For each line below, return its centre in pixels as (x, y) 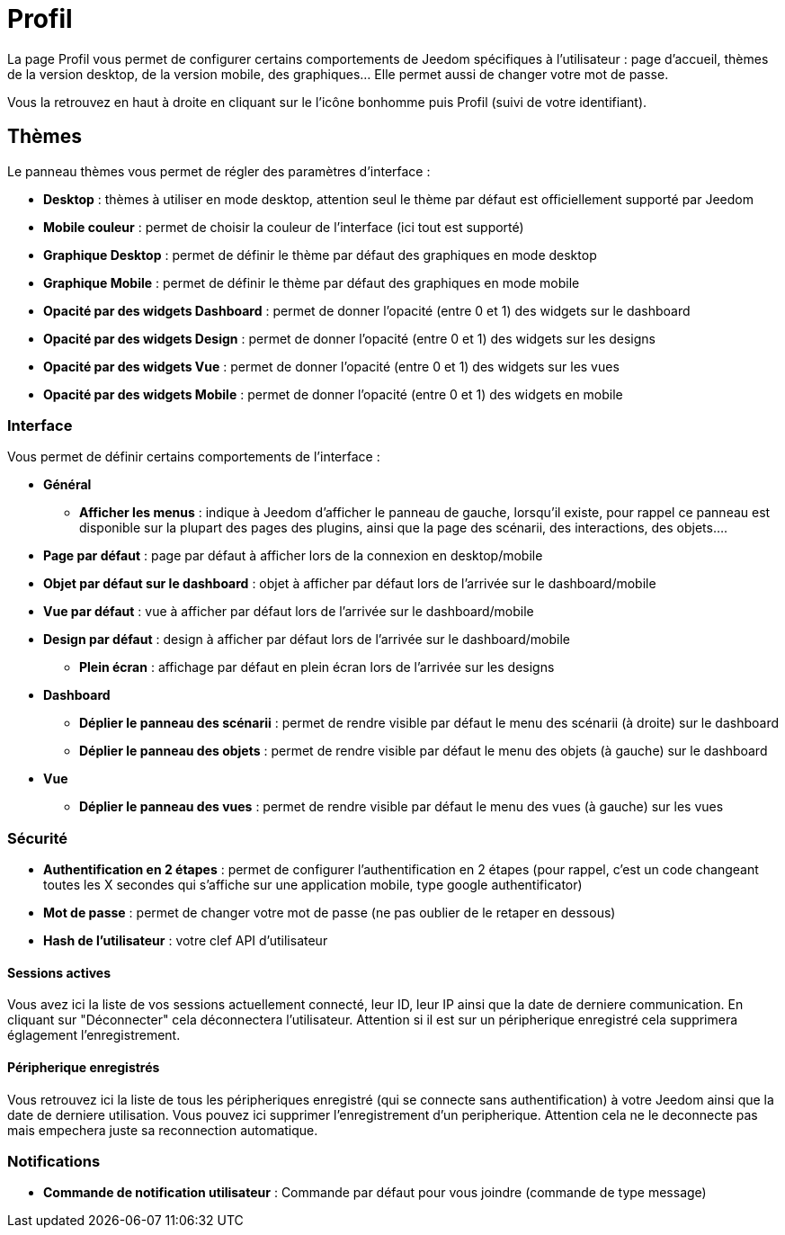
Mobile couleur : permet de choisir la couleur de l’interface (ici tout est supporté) (284, 227)
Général (67, 485)
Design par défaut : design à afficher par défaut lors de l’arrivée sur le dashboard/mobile (307, 640)
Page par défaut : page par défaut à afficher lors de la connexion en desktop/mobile (293, 556)
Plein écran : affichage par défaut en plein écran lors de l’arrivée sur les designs (317, 667)
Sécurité (38, 838)
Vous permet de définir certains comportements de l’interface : (194, 457)
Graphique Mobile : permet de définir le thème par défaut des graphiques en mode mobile (312, 282)
